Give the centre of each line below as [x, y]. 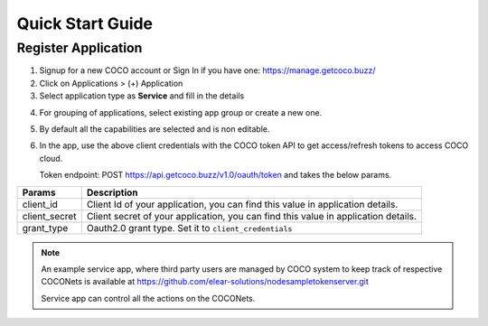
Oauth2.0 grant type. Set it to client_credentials [189, 228]
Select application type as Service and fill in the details [142, 96]
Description [113, 192]
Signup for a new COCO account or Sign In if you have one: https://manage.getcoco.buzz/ [207, 70]
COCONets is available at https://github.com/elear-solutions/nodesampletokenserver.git [205, 282]
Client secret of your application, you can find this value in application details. [252, 216]
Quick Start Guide [85, 23]
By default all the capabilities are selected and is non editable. [155, 129]
